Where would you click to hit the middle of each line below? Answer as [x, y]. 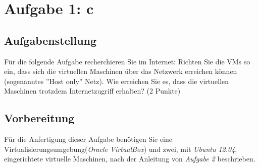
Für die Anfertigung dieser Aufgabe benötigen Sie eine [88, 139]
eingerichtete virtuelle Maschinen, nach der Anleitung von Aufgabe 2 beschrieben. [130, 159]
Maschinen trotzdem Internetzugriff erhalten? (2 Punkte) [92, 91]
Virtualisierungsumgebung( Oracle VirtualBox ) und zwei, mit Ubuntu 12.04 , [121, 149]
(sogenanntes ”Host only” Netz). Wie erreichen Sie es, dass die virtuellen [117, 81]
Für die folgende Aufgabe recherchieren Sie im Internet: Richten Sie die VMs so [127, 61]
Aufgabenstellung [50, 40]
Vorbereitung [39, 118]
